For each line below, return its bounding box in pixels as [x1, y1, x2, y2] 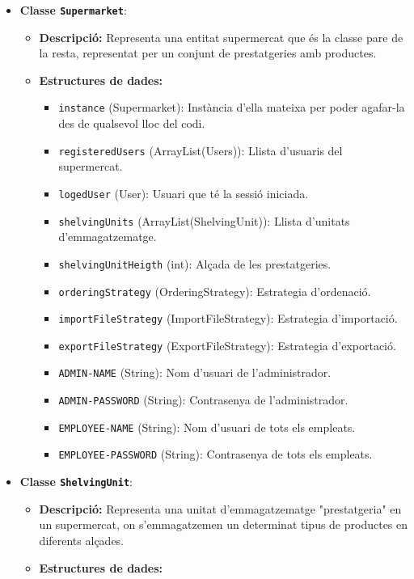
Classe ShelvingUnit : [19, 473, 133, 490]
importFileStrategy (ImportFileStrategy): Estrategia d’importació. [58, 310, 398, 327]
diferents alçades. [39, 531, 125, 548]
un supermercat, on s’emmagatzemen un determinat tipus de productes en [39, 516, 408, 533]
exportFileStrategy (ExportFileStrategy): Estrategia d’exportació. [58, 336, 396, 353]
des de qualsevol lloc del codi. [58, 115, 205, 132]
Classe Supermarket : [19, 2, 127, 18]
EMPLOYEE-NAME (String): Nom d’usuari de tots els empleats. [58, 418, 356, 435]
